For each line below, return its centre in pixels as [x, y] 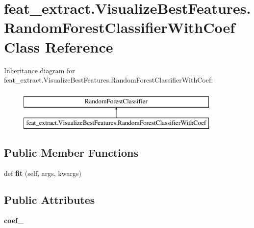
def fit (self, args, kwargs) [43, 173]
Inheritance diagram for [39, 70]
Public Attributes [50, 200]
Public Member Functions [71, 153]
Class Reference [59, 46]
